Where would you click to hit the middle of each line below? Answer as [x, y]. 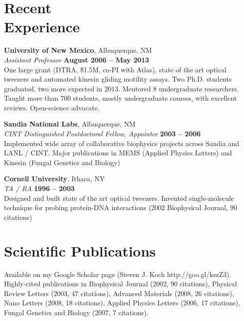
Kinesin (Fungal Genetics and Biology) [62, 162]
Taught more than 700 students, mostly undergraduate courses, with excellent [121, 98]
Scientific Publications [80, 250]
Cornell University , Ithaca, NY [54, 179]
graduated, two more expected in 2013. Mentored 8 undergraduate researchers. [122, 88]
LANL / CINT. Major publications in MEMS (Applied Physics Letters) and [118, 153]
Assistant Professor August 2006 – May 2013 [77, 59]
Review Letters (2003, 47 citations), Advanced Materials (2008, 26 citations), [119, 293]
